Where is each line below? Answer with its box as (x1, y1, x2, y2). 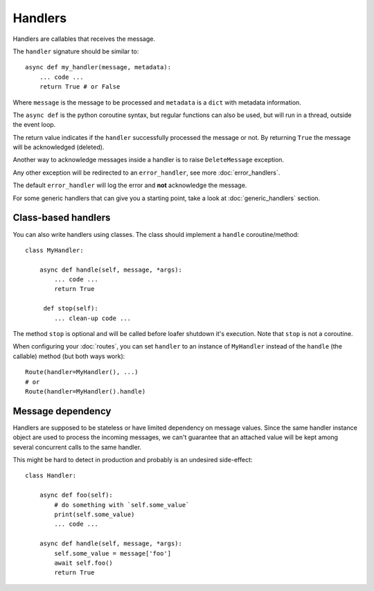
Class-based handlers (12, 212, 111, 224)
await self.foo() (54, 558, 114, 567)
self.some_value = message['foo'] (54, 549, 172, 557)
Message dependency (12, 405, 112, 417)
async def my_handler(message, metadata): (25, 63, 172, 71)
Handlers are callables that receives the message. (12, 35, 156, 43)
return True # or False (39, 83, 121, 91)
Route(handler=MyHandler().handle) (25, 388, 146, 395)
